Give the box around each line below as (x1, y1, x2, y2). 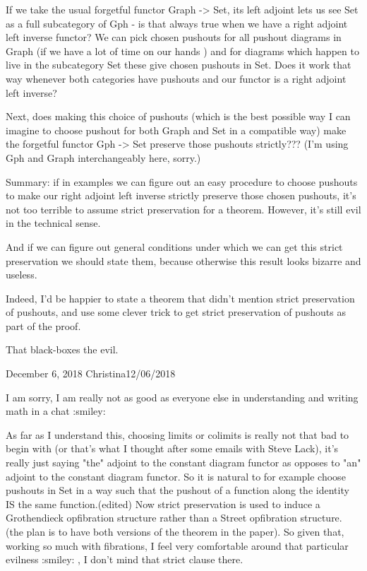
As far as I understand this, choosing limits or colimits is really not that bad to (6, 427, 349, 442)
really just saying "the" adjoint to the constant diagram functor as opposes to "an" (6, 455, 361, 470)
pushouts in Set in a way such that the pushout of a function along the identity (6, 483, 349, 498)
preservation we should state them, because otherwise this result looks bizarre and (6, 253, 361, 268)
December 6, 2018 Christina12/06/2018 (6, 366, 176, 381)
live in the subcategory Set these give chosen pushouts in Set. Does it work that (6, 57, 351, 72)
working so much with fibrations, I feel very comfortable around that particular (6, 538, 349, 553)
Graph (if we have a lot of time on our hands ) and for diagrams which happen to (6, 43, 359, 58)
